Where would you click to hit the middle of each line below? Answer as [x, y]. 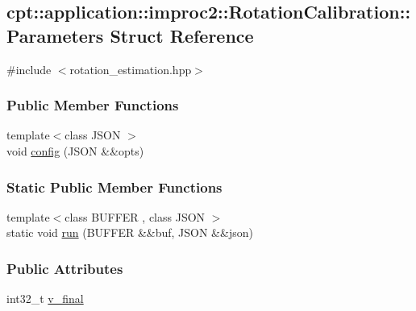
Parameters [55, 35]
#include [29, 69]
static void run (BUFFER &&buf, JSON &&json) [130, 232]
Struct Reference [182, 35]
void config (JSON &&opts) [75, 151]
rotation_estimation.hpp [131, 69]
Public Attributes [65, 268]
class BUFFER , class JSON [135, 216]
